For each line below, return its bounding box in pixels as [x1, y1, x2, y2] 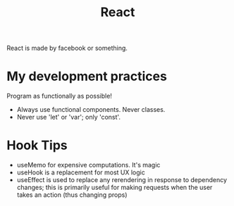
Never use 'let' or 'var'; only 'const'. [16, 113, 121, 122]
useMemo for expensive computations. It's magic [16, 161, 161, 169]
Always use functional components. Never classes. [16, 105, 166, 114]
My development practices [6, 68, 167, 84]
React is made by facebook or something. [6, 44, 128, 53]
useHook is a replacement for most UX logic [16, 168, 145, 176]
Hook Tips [6, 138, 68, 153]
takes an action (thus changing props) [16, 191, 128, 199]
